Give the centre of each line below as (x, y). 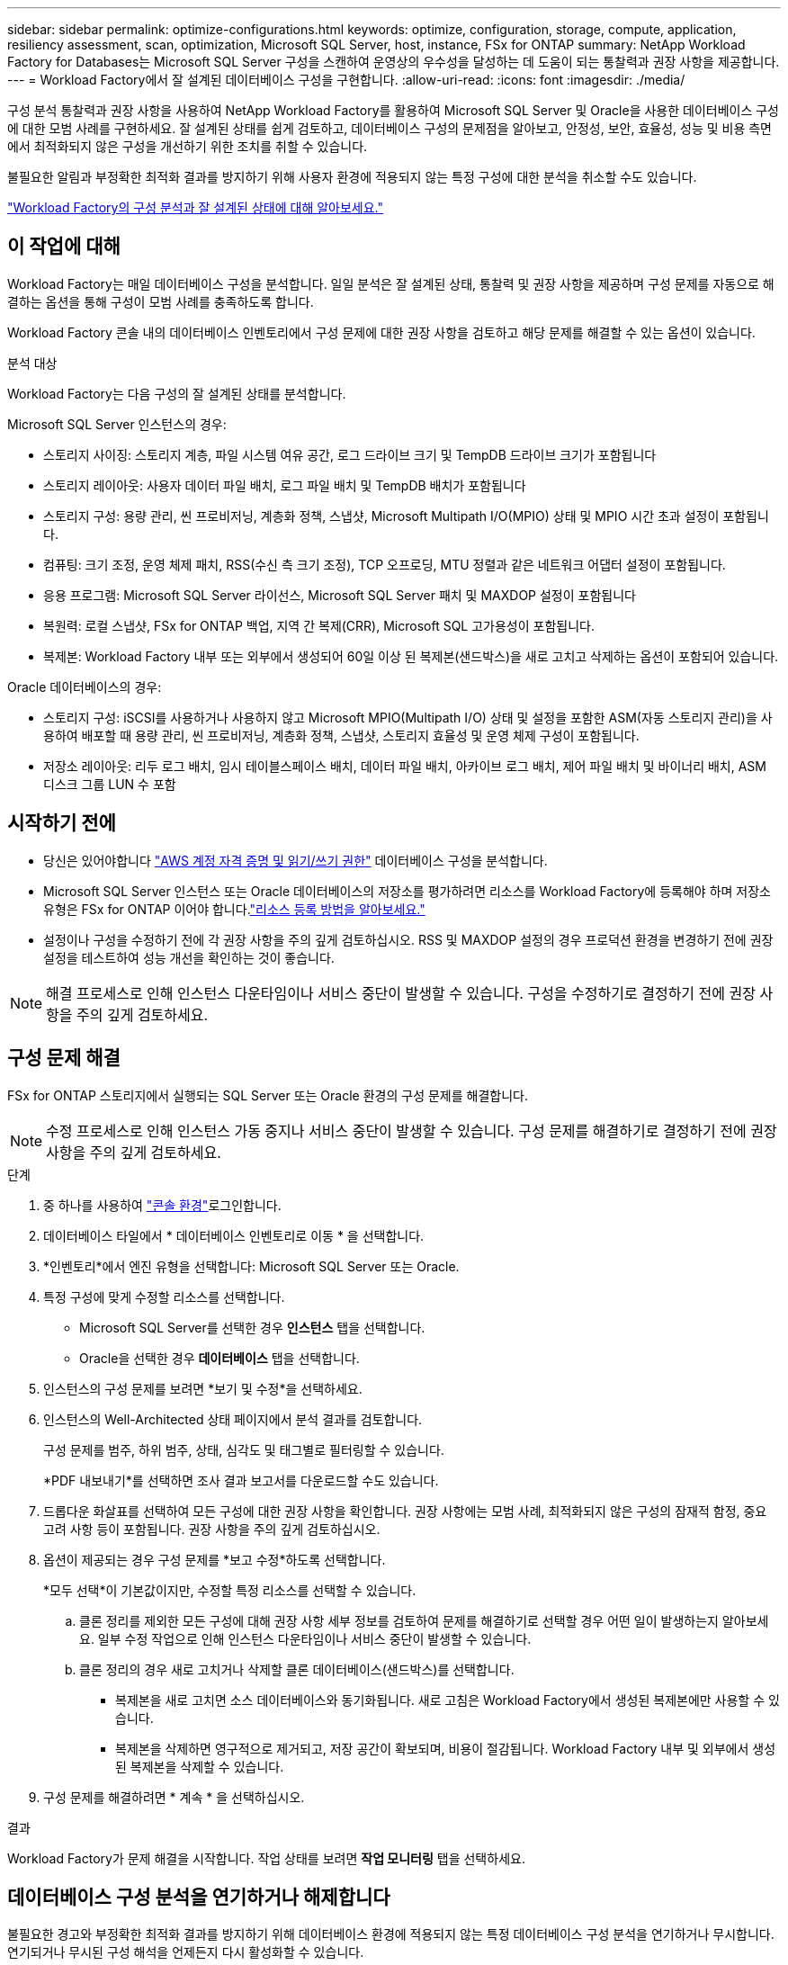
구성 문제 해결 (64, 1058)
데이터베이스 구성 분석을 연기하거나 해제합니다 (199, 1897)
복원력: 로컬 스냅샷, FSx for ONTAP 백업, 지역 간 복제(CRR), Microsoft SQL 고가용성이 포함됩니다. (319, 625)
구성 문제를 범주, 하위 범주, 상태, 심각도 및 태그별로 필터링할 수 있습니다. (244, 1449)
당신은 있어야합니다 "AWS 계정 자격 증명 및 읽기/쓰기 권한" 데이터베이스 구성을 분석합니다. (295, 860)
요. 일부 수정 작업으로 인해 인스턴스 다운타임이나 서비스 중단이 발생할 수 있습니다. (305, 1638)
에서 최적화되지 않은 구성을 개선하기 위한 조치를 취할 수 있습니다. (188, 146)
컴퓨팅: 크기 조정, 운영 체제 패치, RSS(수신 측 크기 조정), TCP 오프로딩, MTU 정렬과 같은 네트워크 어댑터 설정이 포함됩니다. (385, 564)
